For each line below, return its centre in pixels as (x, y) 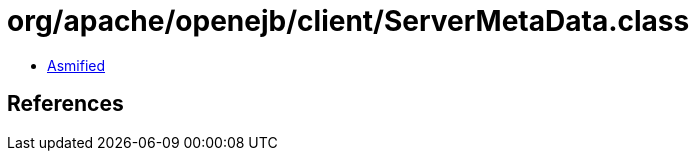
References (65, 104)
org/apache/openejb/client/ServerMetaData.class (348, 21)
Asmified (76, 65)
